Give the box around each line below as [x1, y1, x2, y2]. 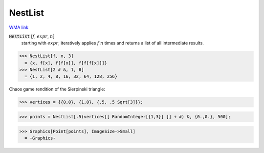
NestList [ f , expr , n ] [9, 33, 55, 39]
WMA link [9, 24, 29, 30]
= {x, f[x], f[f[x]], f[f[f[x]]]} [24, 60, 108, 66]
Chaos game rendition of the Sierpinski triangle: [9, 86, 105, 92]
